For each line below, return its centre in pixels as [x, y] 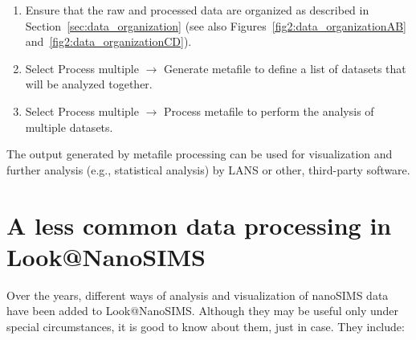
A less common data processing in [199, 225]
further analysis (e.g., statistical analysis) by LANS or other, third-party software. [208, 169]
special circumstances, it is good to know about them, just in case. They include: [206, 326]
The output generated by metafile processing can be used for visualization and [200, 154]
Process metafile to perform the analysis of [269, 111]
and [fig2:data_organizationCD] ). [108, 41]
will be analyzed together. [89, 84]
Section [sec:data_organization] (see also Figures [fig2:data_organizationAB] [216, 25]
